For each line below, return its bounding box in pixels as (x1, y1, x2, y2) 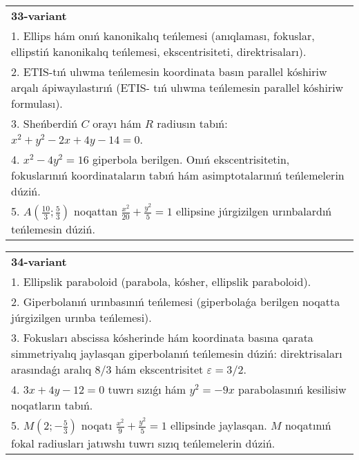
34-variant (11, 253, 67, 269)
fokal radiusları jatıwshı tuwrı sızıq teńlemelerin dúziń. (11, 435, 275, 451)
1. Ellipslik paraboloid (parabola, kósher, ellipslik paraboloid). (11, 274, 311, 289)
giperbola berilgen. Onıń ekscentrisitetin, (93, 151, 290, 167)
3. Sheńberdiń (11, 115, 78, 131)
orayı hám (93, 115, 142, 131)
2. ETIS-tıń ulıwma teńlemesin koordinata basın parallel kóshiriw (11, 64, 327, 79)
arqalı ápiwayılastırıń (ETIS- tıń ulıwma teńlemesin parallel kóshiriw (11, 79, 344, 95)
